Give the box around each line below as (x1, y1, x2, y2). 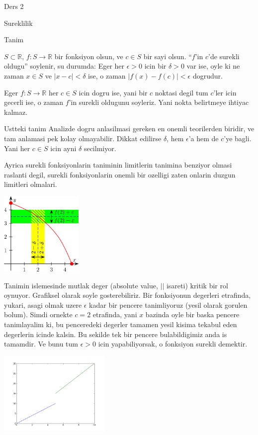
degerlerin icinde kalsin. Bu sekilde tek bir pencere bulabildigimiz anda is (4, 329, 227, 339)
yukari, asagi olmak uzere (4, 299, 82, 310)
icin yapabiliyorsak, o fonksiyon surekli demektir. (98, 339, 248, 349)
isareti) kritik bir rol (166, 280, 228, 290)
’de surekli (208, 51, 240, 61)
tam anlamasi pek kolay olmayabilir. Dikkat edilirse (4, 133, 162, 143)
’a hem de (188, 133, 219, 143)
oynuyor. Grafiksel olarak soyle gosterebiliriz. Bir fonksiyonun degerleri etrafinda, (4, 290, 251, 300)
